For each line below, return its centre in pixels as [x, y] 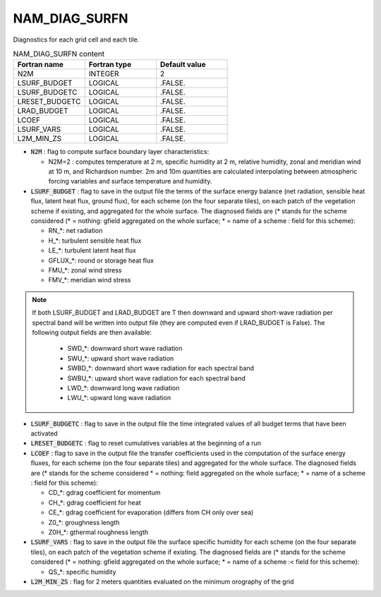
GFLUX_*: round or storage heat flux [101, 260]
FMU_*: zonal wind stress [85, 270]
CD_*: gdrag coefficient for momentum [104, 493]
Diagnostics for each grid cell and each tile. [76, 40]
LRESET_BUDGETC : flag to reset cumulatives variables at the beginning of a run [146, 443]
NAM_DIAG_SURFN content [59, 54]
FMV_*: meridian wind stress [90, 280]
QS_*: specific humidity [82, 572]
